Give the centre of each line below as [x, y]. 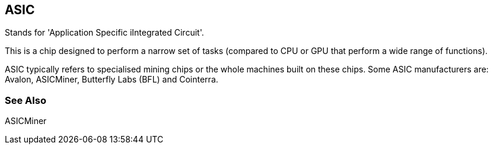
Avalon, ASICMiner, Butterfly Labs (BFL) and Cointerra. [112, 80]
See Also [26, 100]
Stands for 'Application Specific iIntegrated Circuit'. [104, 33]
